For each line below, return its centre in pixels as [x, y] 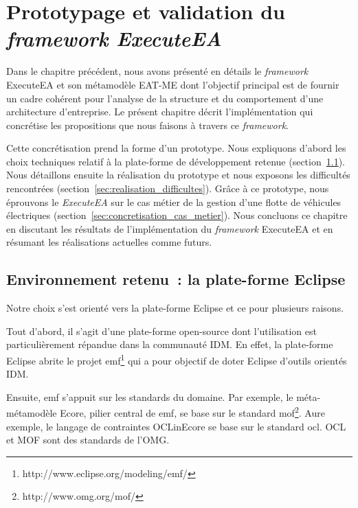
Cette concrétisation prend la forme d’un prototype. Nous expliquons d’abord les [176, 148]
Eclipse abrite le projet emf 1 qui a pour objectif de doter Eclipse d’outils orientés [177, 359]
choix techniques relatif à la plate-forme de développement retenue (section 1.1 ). [176, 161]
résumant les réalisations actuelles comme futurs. [109, 242]
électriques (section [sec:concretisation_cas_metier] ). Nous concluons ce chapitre [177, 215]
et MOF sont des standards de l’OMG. [88, 440]
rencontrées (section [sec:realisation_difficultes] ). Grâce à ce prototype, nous [168, 188]
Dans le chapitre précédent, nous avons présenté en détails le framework [157, 71]
